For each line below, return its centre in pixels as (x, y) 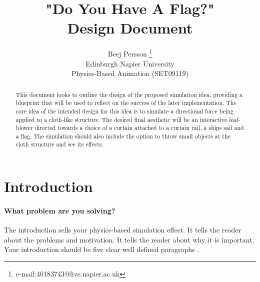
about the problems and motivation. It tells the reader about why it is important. (129, 239)
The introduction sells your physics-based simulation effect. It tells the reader (122, 230)
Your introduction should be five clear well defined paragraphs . (102, 249)
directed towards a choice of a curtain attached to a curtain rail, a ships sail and (139, 128)
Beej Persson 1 (130, 53)
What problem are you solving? (60, 210)
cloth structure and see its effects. (59, 144)
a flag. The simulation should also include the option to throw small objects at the (123, 136)
